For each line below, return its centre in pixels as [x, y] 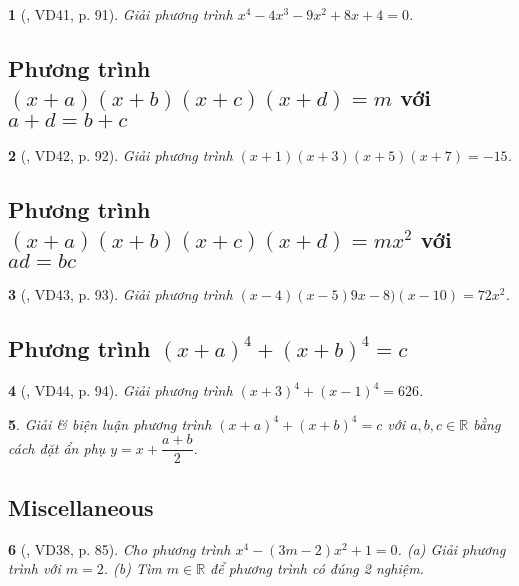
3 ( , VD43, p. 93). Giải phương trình [120, 294]
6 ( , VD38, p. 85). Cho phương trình [119, 548]
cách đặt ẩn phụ [57, 447]
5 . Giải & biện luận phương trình [110, 423]
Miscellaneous [81, 506]
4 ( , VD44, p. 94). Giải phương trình [120, 390]
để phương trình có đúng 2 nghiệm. [317, 568]
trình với [34, 568]
